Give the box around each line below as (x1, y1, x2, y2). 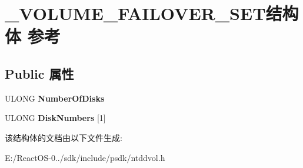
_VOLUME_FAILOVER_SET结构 (5, 1, 299, 25)
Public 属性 (5, 64, 74, 82)
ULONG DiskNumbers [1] (5, 112, 106, 124)
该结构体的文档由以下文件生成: (5, 131, 122, 143)
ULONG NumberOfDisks (5, 92, 105, 104)
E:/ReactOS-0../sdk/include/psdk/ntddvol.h (5, 151, 165, 163)
